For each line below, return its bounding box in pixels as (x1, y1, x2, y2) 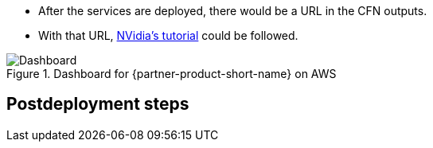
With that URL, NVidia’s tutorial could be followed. (38, 29, 298, 42)
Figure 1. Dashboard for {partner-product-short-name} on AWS (6, 67, 337, 80)
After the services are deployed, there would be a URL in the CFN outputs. (38, 4, 427, 18)
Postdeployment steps (6, 94, 189, 115)
